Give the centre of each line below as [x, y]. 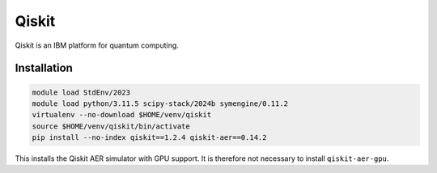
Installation [44, 68]
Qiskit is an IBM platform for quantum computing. [97, 45]
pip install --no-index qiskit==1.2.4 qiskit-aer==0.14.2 [149, 138]
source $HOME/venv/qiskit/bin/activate [111, 126]
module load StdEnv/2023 [81, 92]
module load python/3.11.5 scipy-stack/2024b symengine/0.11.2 [160, 103]
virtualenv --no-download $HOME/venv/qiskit [122, 115]
